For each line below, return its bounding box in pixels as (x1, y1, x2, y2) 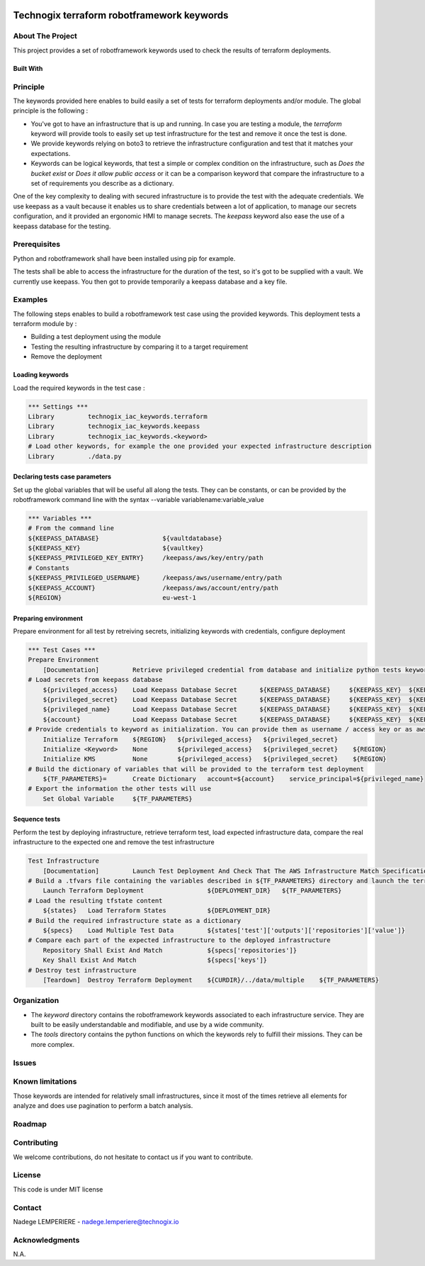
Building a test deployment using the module (30, 332, 161, 341)
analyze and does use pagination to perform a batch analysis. (13, 1101, 193, 1109)
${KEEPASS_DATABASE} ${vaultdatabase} (28, 534, 222, 542)
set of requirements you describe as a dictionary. (30, 179, 174, 188)
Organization (13, 996, 59, 1006)
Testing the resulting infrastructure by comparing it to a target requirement (30, 342, 249, 351)
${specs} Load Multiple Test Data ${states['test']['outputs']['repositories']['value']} (42, 926, 405, 934)
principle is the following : (13, 106, 89, 115)
